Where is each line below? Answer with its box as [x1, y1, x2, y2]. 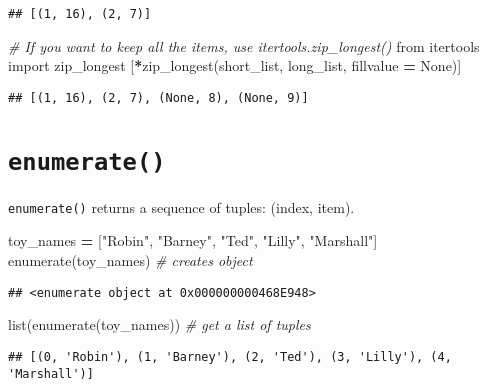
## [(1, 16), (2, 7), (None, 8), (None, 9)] [8, 90, 309, 105]
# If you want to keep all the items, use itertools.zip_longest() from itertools [8, 35, 480, 56]
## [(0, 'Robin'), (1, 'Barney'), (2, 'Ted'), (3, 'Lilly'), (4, [8, 349, 452, 364]
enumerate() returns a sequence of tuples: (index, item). [8, 196, 355, 217]
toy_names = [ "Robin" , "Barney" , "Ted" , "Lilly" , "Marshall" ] [8, 230, 378, 251]
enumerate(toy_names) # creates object [8, 250, 253, 270]
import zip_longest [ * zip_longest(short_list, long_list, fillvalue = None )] [8, 55, 462, 76]
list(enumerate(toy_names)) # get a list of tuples [8, 314, 311, 335]
